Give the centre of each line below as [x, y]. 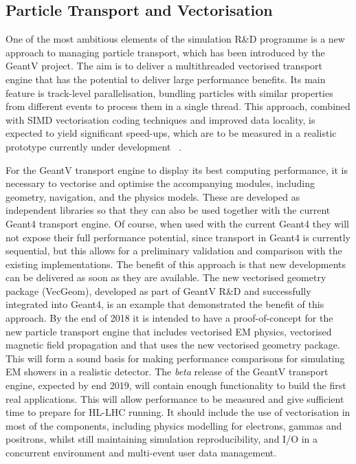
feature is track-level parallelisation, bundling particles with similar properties [169, 92]
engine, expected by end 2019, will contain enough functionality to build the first [176, 385]
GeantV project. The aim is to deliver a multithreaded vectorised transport [164, 66]
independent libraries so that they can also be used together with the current [168, 210]
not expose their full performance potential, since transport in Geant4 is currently [178, 237]
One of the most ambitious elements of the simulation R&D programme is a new [175, 39]
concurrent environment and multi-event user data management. [141, 453]
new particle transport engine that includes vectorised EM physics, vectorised [169, 331]
